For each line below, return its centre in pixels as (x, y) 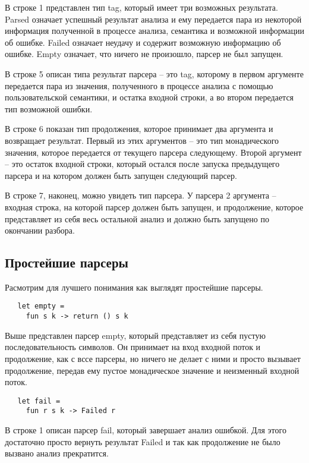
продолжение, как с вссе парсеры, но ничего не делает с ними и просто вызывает (153, 358)
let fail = (39, 401)
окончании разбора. (40, 230)
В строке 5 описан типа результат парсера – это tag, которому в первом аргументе (154, 73)
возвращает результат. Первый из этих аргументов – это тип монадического (142, 140)
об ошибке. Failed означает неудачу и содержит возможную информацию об (143, 42)
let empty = (41, 306)
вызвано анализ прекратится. (57, 453)
